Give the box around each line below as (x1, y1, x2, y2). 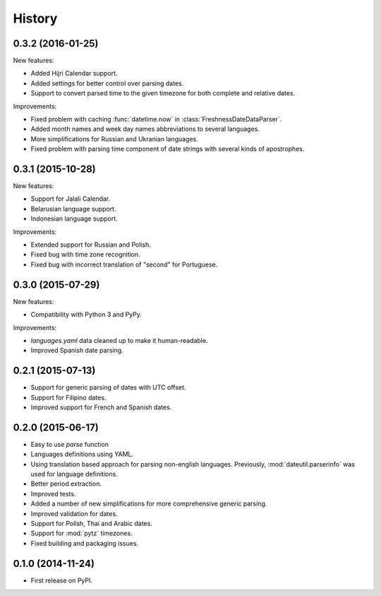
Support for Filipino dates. (30, 393, 107, 402)
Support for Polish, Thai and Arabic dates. (30, 520, 153, 528)
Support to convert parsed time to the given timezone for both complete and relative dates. (30, 89, 296, 98)
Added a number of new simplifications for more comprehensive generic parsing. (30, 499, 267, 508)
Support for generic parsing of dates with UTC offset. (30, 383, 186, 392)
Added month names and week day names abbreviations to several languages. (30, 124, 260, 134)
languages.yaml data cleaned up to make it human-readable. (30, 336, 208, 344)
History (13, 11, 58, 26)
